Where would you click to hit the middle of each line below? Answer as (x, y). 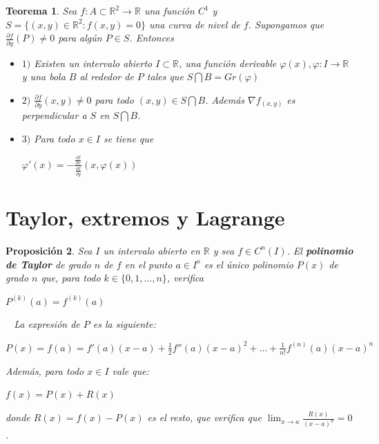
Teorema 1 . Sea (41, 10)
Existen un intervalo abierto (93, 63)
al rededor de (107, 76)
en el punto (148, 264)
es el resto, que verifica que (204, 417)
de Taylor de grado (48, 264)
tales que (165, 76)
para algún (80, 38)
